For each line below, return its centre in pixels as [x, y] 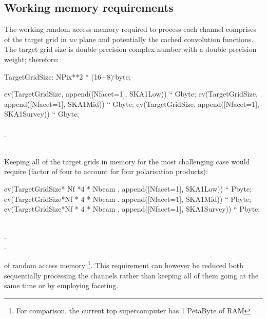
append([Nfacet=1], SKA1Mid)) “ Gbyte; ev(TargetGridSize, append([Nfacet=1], [132, 104]
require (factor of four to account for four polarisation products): [106, 171]
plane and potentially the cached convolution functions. [166, 39]
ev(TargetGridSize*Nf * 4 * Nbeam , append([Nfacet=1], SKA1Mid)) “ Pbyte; [128, 199]
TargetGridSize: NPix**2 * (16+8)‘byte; [68, 76]
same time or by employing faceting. [61, 285]
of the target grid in [35, 39]
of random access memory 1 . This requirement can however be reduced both [124, 265]
